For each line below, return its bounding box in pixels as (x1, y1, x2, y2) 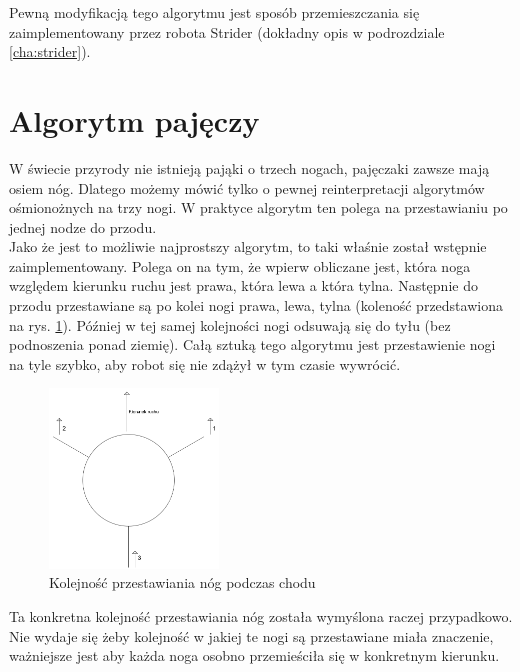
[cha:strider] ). (9, 41, 91, 62)
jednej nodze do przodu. (9, 216, 157, 237)
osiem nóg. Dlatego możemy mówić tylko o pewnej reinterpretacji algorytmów (9, 177, 485, 198)
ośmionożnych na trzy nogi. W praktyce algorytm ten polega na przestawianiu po (9, 197, 508, 218)
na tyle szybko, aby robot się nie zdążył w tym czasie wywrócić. (9, 353, 401, 374)
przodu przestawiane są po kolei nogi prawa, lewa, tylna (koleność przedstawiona (9, 295, 503, 316)
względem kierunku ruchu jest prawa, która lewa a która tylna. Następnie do (9, 275, 478, 296)
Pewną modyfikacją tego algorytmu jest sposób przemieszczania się (9, 2, 420, 22)
